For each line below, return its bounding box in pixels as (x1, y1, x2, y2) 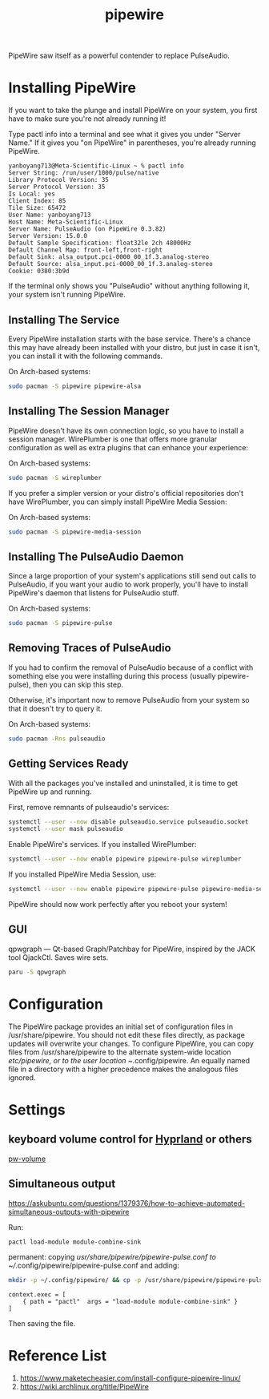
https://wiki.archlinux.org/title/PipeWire (19, 1382, 150, 1392)
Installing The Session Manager (8, 405, 170, 418)
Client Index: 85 (8, 197, 66, 205)
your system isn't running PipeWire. (8, 290, 126, 300)
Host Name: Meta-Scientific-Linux (8, 218, 124, 226)
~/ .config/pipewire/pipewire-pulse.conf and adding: (8, 1260, 180, 1271)
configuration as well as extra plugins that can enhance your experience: (8, 442, 249, 452)
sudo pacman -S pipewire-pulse (8, 619, 113, 627)
